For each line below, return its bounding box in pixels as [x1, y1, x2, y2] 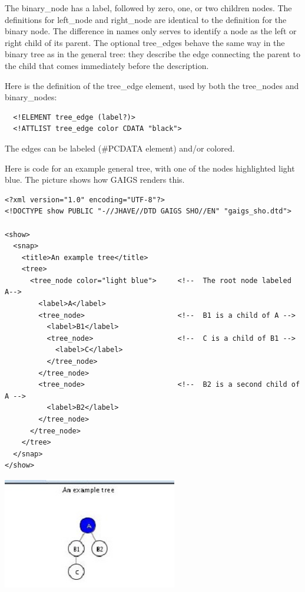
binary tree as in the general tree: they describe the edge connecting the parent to [5, 48, 301, 60]
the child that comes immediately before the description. [5, 59, 209, 71]
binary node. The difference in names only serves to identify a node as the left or [5, 25, 297, 37]
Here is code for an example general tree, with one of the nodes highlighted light [5, 162, 295, 174]
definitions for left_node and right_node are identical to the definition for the [5, 13, 287, 25]
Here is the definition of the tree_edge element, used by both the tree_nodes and [5, 79, 299, 91]
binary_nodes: [5, 91, 57, 103]
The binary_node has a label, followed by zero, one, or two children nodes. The [5, 2, 292, 14]
